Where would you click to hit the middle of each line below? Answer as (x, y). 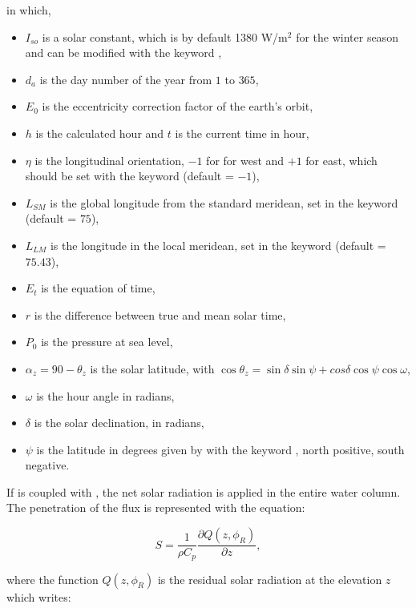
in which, (29, 10)
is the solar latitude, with (152, 368)
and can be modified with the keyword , (123, 52)
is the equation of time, (98, 288)
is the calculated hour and (100, 133)
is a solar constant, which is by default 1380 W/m (165, 36)
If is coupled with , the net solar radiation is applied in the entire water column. (204, 491)
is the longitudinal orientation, (109, 160)
